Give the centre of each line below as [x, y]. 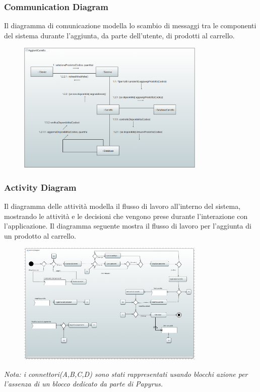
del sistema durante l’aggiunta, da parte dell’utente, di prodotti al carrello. [119, 35]
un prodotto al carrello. [40, 235]
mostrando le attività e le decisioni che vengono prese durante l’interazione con [126, 216]
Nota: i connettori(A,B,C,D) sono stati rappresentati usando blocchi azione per [126, 374]
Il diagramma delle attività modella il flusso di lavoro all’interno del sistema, [122, 206]
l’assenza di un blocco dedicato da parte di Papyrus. [84, 384]
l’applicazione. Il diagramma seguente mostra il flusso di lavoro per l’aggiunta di [128, 226]
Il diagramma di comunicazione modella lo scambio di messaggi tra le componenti [130, 25]
